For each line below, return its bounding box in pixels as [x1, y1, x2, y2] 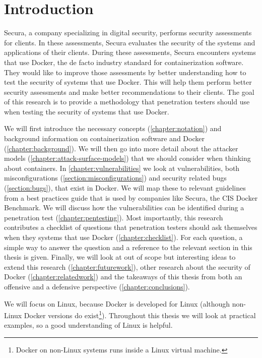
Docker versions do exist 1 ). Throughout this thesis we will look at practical [24, 309, 256, 320]
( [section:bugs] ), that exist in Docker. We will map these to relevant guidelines [4, 183, 246, 193]
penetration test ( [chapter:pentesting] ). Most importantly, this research [4, 212, 223, 222]
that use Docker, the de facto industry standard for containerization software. [4, 56, 244, 67]
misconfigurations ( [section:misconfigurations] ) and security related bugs [4, 172, 227, 183]
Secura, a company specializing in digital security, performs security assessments [4, 27, 252, 38]
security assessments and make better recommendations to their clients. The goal [4, 86, 254, 97]
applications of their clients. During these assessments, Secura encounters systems [4, 47, 256, 57]
